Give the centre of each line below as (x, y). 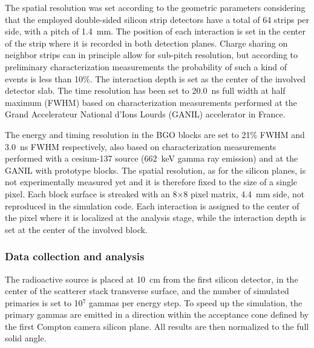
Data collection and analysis (75, 256)
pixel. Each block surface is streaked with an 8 (91, 193)
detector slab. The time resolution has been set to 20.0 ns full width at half (145, 90)
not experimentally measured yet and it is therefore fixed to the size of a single (151, 182)
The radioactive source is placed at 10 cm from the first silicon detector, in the (152, 279)
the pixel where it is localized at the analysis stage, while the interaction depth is (155, 218)
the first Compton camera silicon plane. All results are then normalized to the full (157, 326)
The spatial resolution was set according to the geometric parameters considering (155, 7)
